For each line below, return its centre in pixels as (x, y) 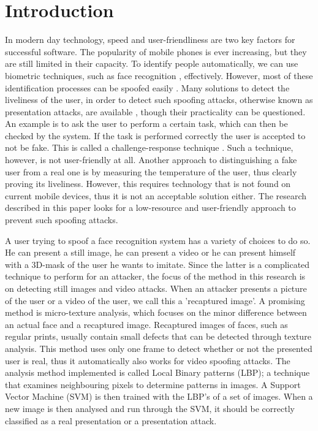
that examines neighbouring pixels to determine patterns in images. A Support (153, 384)
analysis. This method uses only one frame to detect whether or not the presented (159, 348)
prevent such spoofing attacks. (62, 220)
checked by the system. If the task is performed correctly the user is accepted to (155, 135)
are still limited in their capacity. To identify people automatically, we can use (152, 63)
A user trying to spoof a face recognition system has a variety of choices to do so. (158, 240)
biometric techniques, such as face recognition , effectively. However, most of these (159, 75)
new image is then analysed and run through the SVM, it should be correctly (150, 408)
